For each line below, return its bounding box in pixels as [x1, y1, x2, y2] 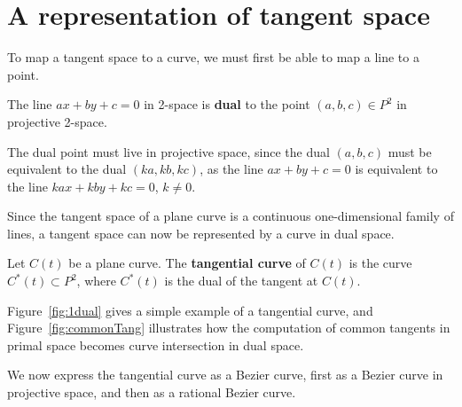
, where [76, 271, 116, 290]
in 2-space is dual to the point [144, 95, 310, 113]
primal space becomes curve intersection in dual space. [7, 335, 304, 354]
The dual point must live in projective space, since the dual [7, 142, 330, 160]
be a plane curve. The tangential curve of [68, 254, 306, 272]
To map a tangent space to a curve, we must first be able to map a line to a [7, 48, 419, 67]
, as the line [200, 160, 263, 178]
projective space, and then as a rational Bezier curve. [7, 383, 296, 402]
